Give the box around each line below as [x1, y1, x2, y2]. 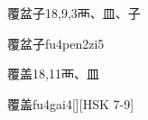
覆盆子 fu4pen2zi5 [7, 33, 105, 52]
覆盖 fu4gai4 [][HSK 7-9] [7, 94, 134, 113]
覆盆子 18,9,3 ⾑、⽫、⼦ [7, 4, 141, 22]
